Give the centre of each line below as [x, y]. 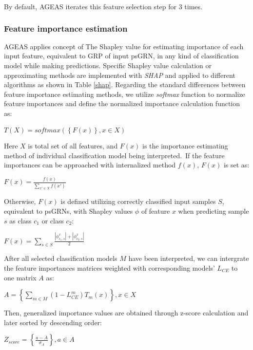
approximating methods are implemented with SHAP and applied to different [120, 75]
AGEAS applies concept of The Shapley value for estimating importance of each [124, 46]
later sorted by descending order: [53, 322]
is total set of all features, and [73, 146]
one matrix [20, 277]
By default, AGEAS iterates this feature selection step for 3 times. [103, 6]
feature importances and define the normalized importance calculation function [122, 103]
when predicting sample [214, 211]
